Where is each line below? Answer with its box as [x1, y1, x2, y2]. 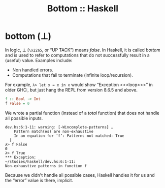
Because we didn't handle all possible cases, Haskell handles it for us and [5, 172, 155, 178]
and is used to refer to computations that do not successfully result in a [5, 52, 150, 58]
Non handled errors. [12, 67, 53, 73]
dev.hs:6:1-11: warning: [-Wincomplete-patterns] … [5, 125, 113, 129]
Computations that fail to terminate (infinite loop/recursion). [12, 72, 133, 78]
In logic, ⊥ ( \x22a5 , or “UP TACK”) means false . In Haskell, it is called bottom [5, 47, 161, 53]
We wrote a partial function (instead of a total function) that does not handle [5, 110, 160, 116]
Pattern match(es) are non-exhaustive [14, 129, 94, 134]
